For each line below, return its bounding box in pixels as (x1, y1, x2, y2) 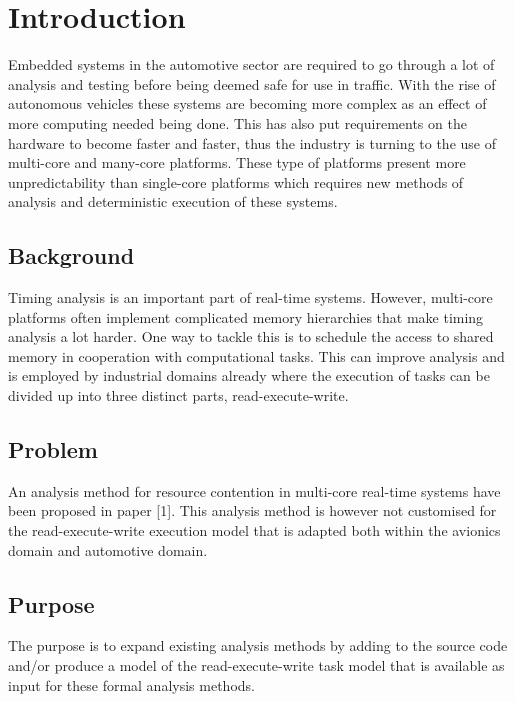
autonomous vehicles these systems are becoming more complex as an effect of (8, 93, 487, 114)
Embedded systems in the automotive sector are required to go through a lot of (8, 54, 495, 75)
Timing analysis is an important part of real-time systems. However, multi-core (8, 287, 493, 308)
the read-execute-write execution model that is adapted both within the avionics (8, 520, 501, 541)
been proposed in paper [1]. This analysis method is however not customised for (8, 500, 497, 521)
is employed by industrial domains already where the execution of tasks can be (8, 365, 490, 386)
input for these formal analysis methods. (8, 674, 255, 695)
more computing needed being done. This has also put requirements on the (8, 112, 467, 133)
